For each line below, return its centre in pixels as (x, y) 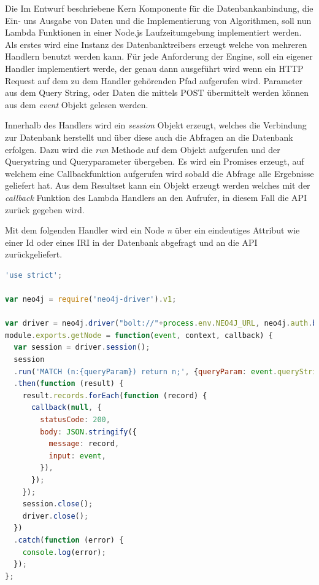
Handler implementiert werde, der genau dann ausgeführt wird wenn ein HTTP (154, 68)
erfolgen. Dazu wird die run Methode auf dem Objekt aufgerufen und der (143, 149)
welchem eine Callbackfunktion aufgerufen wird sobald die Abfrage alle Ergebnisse (159, 173)
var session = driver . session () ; (82, 347)
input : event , (77, 456)
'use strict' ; (34, 275)
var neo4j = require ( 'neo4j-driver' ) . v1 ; (91, 300)
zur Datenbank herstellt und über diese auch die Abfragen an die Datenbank (149, 137)
